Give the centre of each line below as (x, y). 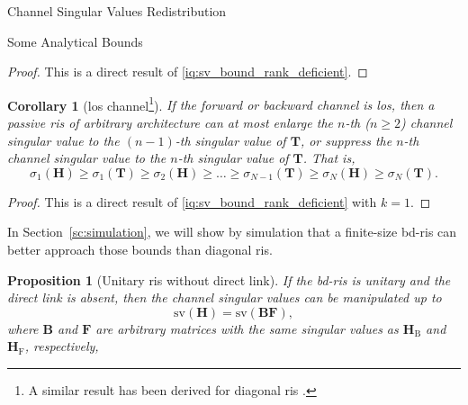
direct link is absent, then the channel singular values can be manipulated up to (225, 297)
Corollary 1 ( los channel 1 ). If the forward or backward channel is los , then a (221, 103)
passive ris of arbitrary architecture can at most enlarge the (170, 123)
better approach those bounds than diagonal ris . (140, 249)
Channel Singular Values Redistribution (117, 11)
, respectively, (62, 346)
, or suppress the (346, 140)
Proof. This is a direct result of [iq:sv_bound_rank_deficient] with (192, 201)
